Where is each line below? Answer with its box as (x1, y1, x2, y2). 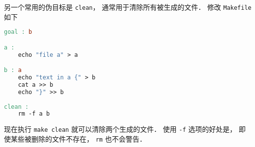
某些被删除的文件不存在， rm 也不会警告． (10, 133, 146, 144)
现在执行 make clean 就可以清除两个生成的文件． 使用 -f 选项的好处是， (4, 124, 237, 134)
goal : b (4, 28, 32, 36)
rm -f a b (18, 110, 50, 118)
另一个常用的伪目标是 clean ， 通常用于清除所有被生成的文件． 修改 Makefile (4, 2, 252, 12)
